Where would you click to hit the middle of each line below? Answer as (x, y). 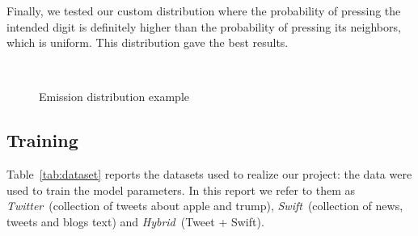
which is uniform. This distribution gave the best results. (148, 42)
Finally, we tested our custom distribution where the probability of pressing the (204, 11)
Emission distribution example (114, 97)
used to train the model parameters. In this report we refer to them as (181, 190)
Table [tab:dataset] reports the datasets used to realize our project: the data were (209, 174)
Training (42, 140)
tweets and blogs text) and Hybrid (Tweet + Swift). (135, 221)
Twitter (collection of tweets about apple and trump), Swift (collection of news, (205, 206)
